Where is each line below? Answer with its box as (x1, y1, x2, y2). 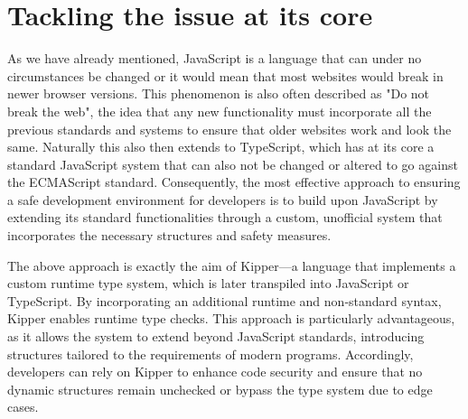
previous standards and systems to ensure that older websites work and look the (7, 119, 452, 138)
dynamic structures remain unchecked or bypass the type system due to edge (7, 379, 433, 398)
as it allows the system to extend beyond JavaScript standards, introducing (7, 327, 425, 346)
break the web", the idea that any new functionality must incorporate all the (7, 101, 432, 120)
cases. (7, 397, 39, 416)
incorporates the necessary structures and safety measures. (7, 226, 332, 245)
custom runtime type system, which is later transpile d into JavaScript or (7, 274, 409, 293)
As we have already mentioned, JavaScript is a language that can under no (7, 49, 422, 68)
